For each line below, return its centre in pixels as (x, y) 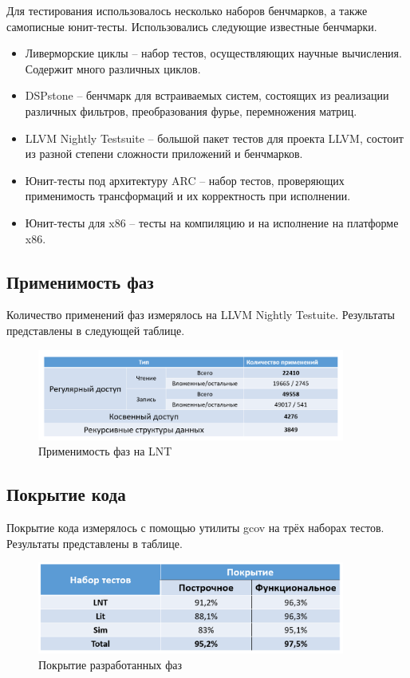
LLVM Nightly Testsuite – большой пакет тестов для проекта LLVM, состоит (214, 138)
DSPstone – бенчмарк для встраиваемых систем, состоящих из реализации (207, 95)
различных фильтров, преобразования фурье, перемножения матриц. (191, 110)
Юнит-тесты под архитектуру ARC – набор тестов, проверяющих (185, 180)
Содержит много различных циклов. (113, 68)
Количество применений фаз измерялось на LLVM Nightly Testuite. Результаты (201, 315)
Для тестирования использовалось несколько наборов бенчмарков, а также (187, 10)
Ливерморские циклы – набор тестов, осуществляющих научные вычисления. (213, 53)
